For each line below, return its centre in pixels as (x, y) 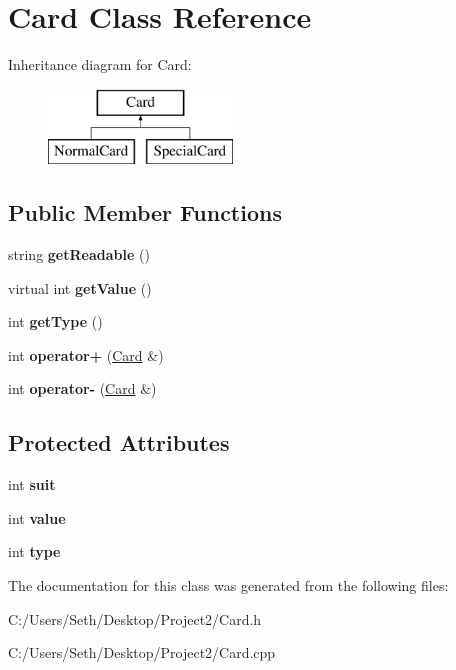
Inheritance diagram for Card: (100, 64)
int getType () (55, 321)
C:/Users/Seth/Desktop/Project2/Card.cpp (142, 652)
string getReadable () (79, 254)
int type (34, 551)
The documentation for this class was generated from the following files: (228, 585)
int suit (32, 484)
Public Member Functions (145, 212)
